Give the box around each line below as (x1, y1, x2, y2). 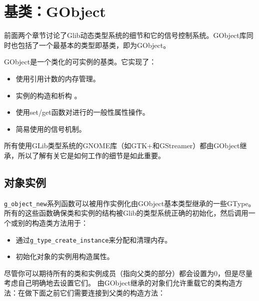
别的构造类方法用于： (17, 217, 88, 228)
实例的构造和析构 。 (15, 90, 81, 100)
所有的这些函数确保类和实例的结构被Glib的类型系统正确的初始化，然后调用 (4, 208, 248, 218)
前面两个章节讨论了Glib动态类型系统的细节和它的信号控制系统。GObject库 (4, 30, 246, 40)
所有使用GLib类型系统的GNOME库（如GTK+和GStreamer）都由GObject (4, 140, 240, 151)
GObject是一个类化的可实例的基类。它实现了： (4, 56, 156, 67)
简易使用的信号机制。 (15, 123, 86, 134)
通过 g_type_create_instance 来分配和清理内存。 (15, 234, 172, 245)
